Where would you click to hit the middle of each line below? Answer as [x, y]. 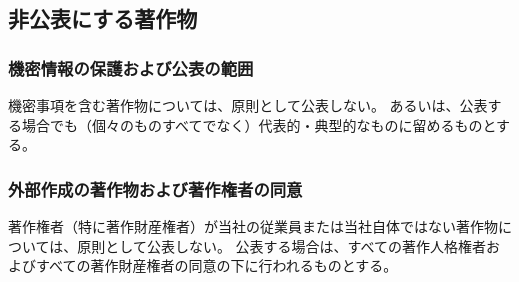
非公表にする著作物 [103, 18]
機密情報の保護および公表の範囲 [131, 67]
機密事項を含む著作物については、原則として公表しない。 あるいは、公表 [248, 105]
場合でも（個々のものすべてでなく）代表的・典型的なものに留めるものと [259, 124]
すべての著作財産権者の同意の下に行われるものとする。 [216, 265]
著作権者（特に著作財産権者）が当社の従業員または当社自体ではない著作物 [253, 226]
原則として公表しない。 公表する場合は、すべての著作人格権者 [281, 245]
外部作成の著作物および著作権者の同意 [155, 188]
